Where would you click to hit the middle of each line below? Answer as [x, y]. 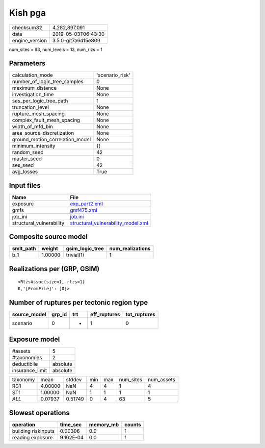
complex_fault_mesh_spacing [46, 120]
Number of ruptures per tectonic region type [79, 302]
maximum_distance [34, 88]
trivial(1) [75, 255]
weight [50, 249]
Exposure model [34, 339]
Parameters [27, 63]
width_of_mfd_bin [33, 126]
